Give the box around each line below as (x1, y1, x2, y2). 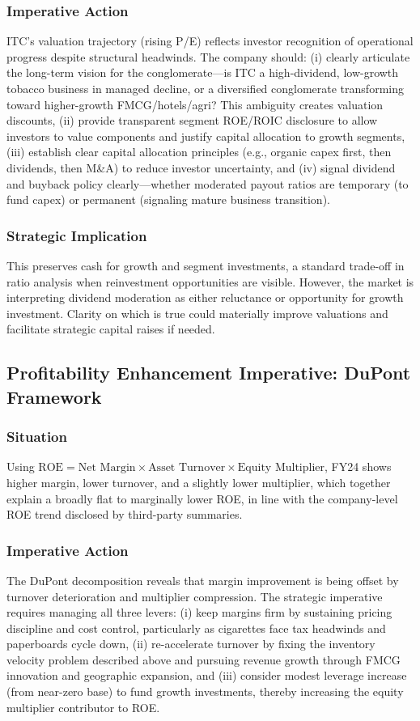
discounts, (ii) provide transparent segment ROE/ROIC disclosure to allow (6, 112, 378, 129)
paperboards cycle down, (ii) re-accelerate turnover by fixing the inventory (6, 635, 375, 652)
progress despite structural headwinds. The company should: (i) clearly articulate (6, 48, 410, 65)
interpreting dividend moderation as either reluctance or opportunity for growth (6, 289, 404, 306)
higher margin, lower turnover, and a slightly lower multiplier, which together (6, 473, 391, 490)
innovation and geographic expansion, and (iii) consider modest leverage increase (6, 667, 407, 684)
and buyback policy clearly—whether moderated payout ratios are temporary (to (6, 175, 409, 192)
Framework (6, 384, 102, 409)
